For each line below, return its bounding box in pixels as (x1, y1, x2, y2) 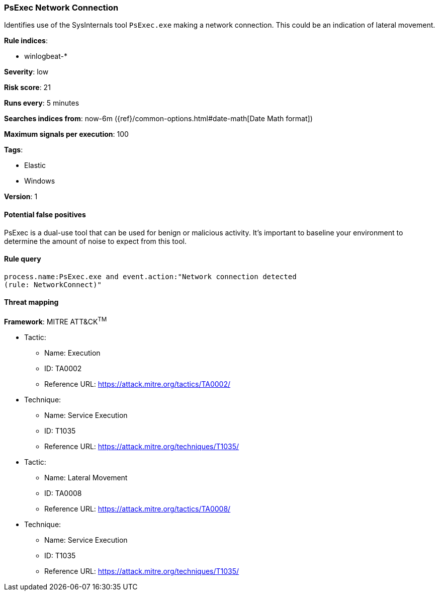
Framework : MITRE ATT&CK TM (4, 316, 107, 326)
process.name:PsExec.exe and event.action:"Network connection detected (4, 272, 297, 281)
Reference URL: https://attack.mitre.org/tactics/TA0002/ (44, 379, 231, 388)
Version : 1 (4, 192, 38, 201)
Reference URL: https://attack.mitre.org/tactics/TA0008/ (44, 504, 231, 513)
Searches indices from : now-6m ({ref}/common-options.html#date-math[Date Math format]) (4, 114, 313, 123)
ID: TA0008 (44, 488, 82, 497)
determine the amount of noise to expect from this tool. (4, 236, 187, 245)
